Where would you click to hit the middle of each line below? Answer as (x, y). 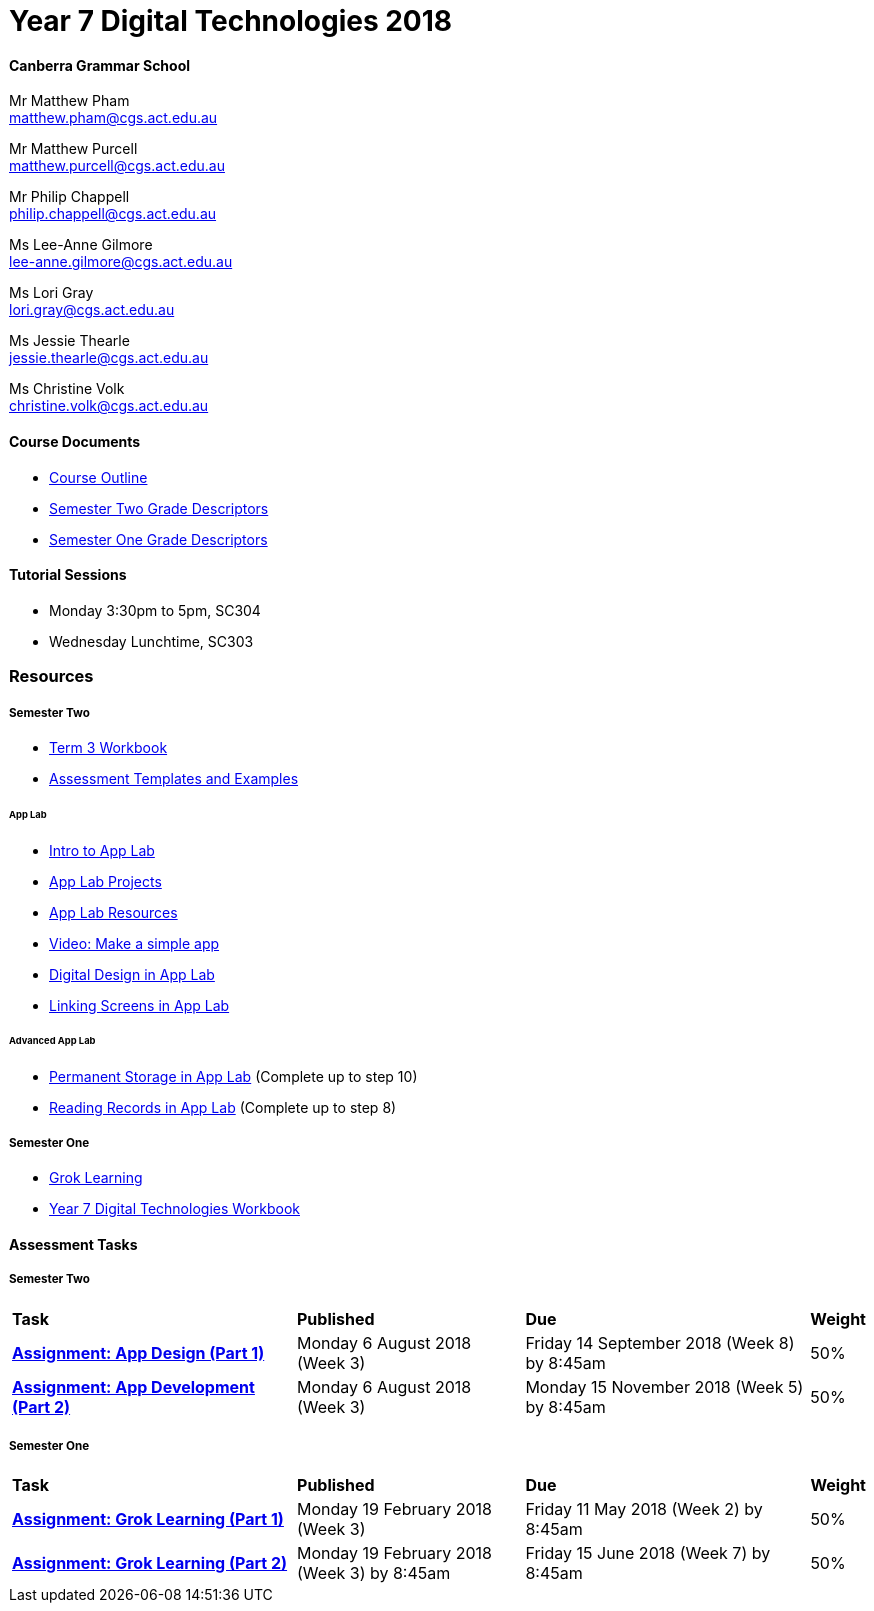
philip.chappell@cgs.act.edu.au (113, 214)
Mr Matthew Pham (69, 101)
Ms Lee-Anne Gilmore (81, 245)
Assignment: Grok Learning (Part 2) (150, 1563)
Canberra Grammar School (100, 65)
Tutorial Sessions (68, 575)
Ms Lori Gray (51, 293)
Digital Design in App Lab (132, 974)
